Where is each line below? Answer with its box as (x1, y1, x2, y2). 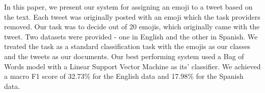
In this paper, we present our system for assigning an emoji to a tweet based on (4, 2, 253, 12)
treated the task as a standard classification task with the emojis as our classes (4, 41, 251, 52)
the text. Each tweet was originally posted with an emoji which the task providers (4, 11, 260, 22)
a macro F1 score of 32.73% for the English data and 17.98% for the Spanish (4, 71, 244, 81)
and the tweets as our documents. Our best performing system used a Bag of (4, 51, 244, 61)
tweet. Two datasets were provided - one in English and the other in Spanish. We (4, 31, 258, 41)
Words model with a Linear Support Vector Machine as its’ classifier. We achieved (4, 61, 261, 71)
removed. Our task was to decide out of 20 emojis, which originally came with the (4, 21, 260, 32)
